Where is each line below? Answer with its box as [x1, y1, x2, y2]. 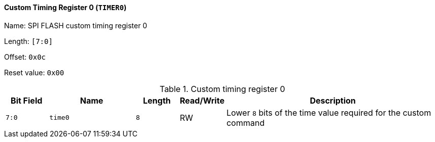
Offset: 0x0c [4, 52, 46, 61]
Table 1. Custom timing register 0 [159, 83, 285, 94]
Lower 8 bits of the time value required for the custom [226, 107, 431, 118]
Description [310, 95, 356, 106]
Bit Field [11, 95, 43, 106]
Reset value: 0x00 [4, 68, 64, 77]
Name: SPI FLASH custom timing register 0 [4, 21, 147, 30]
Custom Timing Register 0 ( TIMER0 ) [4, 3, 127, 12]
